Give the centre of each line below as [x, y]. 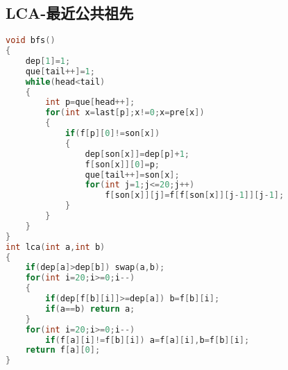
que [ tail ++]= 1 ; [60, 71]
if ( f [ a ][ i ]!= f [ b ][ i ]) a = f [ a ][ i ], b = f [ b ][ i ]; [147, 340]
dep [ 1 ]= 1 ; [48, 61]
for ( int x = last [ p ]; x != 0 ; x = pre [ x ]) [125, 113]
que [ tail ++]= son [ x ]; [132, 175]
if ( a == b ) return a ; [90, 309]
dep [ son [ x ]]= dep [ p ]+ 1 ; [137, 154]
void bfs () [31, 41]
